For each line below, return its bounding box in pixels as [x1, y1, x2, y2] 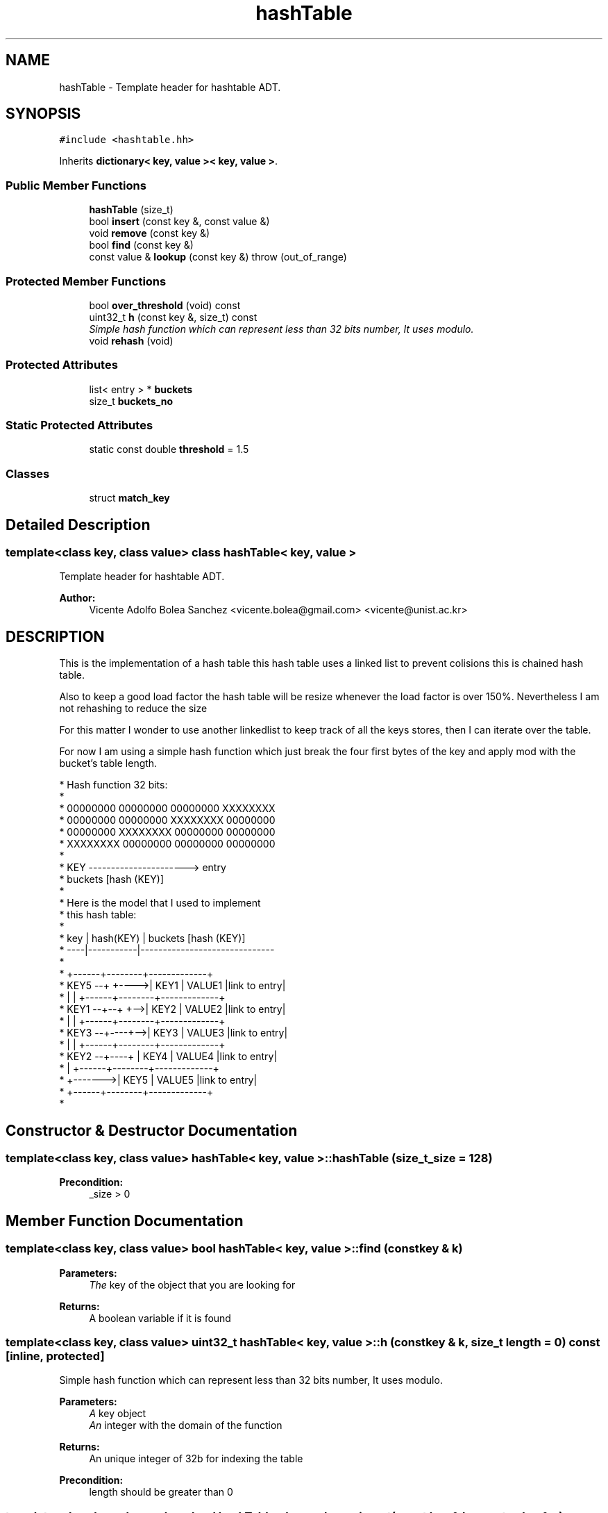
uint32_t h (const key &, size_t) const [89, 311, 257, 323]
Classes [6, 466, 50, 481]
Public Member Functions [6, 178, 146, 192]
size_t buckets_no [89, 395, 173, 407]
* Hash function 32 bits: [59, 779, 168, 791]
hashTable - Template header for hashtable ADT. [59, 81, 281, 93]
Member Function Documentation [6, 1212, 244, 1230]
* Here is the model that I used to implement [59, 897, 261, 909]
